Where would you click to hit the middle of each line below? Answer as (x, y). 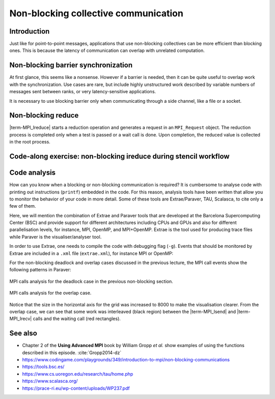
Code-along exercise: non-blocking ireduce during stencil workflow (119, 156)
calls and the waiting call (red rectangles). (77, 319)
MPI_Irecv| (21, 319)
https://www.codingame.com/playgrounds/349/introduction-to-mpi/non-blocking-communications (126, 360)
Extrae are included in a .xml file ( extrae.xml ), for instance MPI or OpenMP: (91, 253)
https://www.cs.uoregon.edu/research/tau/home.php (78, 374)
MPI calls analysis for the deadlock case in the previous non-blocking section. (91, 281)
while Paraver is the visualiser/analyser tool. (56, 237)
